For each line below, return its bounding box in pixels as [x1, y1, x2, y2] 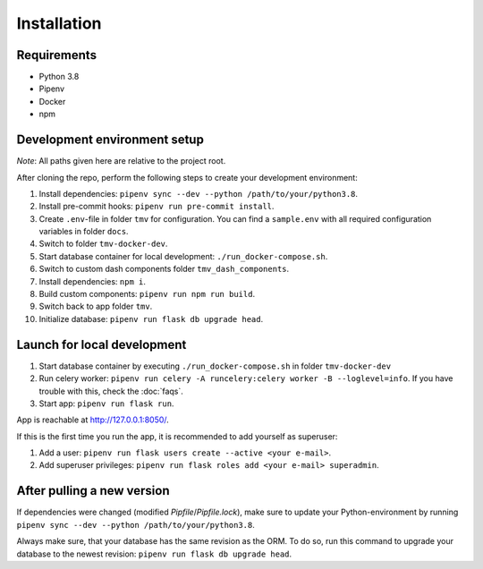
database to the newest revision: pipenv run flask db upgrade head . [16, 548, 292, 559]
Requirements [16, 47, 97, 63]
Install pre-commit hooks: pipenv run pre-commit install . [38, 201, 275, 212]
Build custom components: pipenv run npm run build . [38, 289, 255, 300]
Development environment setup [16, 132, 205, 148]
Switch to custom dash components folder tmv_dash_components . [38, 264, 290, 275]
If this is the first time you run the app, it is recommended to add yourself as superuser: [16, 430, 338, 442]
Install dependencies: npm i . [38, 276, 147, 286]
